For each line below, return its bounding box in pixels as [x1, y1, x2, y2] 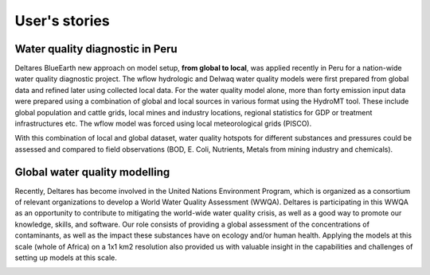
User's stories [14, 12, 111, 29]
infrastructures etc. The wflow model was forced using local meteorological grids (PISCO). [14, 119, 312, 129]
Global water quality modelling [14, 165, 170, 179]
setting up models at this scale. [14, 253, 117, 262]
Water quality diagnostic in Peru [14, 42, 178, 56]
